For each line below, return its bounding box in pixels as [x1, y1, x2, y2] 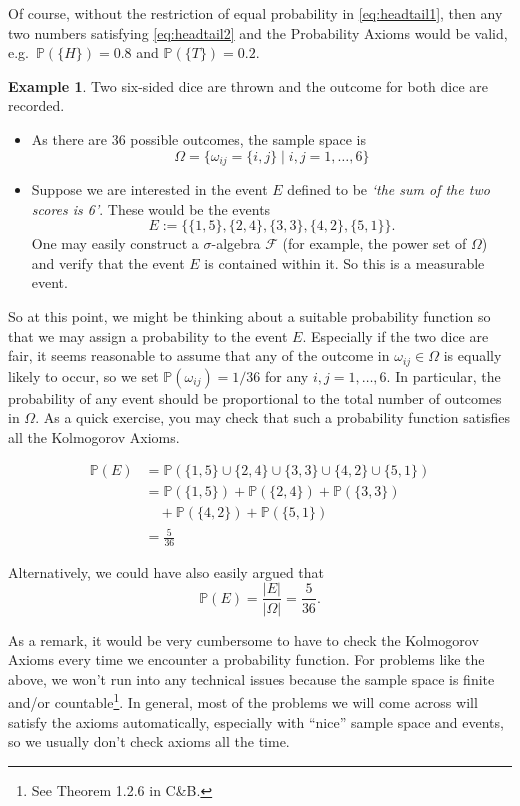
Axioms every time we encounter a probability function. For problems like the [8, 649, 485, 670]
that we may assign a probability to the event [8, 325, 288, 346]
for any [265, 365, 309, 386]
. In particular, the [386, 365, 501, 386]
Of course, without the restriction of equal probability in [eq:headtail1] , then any [8, 3, 503, 23]
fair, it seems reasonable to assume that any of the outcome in [8, 345, 390, 366]
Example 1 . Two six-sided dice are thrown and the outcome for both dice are [8, 75, 489, 96]
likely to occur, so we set [8, 365, 159, 386]
